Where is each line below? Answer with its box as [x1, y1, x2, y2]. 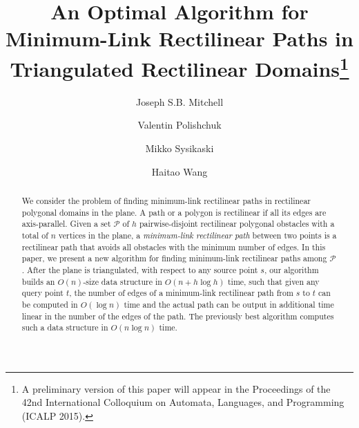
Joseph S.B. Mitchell [135, 94, 224, 109]
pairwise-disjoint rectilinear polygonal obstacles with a [139, 218, 335, 230]
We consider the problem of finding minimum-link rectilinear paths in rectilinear [21, 195, 311, 206]
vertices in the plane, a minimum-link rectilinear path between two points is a [58, 229, 337, 241]
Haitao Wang [151, 164, 208, 178]
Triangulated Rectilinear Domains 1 [10, 51, 349, 82]
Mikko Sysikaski [145, 141, 214, 156]
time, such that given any [227, 275, 320, 287]
